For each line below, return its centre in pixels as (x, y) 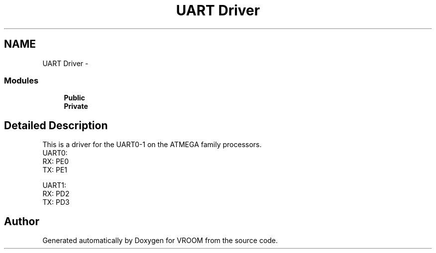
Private (76, 106)
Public (74, 98)
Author (22, 221)
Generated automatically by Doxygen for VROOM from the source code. (160, 241)
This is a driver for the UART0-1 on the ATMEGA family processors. (152, 145)
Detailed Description (56, 125)
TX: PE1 (55, 170)
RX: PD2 (56, 194)
